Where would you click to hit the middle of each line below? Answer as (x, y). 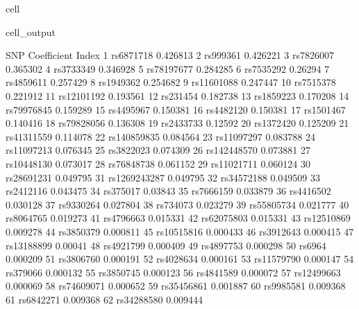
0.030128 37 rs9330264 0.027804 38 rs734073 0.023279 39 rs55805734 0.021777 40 (177, 204)
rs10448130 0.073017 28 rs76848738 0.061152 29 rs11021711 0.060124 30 (158, 163)
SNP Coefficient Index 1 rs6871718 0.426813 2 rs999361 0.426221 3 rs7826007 (170, 55)
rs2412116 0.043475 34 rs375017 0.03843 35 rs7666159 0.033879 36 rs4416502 (168, 191)
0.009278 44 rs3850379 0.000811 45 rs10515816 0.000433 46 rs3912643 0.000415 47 (180, 231)
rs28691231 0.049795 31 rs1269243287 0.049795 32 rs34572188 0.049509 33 (163, 177)
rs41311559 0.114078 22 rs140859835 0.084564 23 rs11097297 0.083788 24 (160, 136)
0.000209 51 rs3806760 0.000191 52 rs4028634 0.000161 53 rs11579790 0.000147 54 (180, 259)
